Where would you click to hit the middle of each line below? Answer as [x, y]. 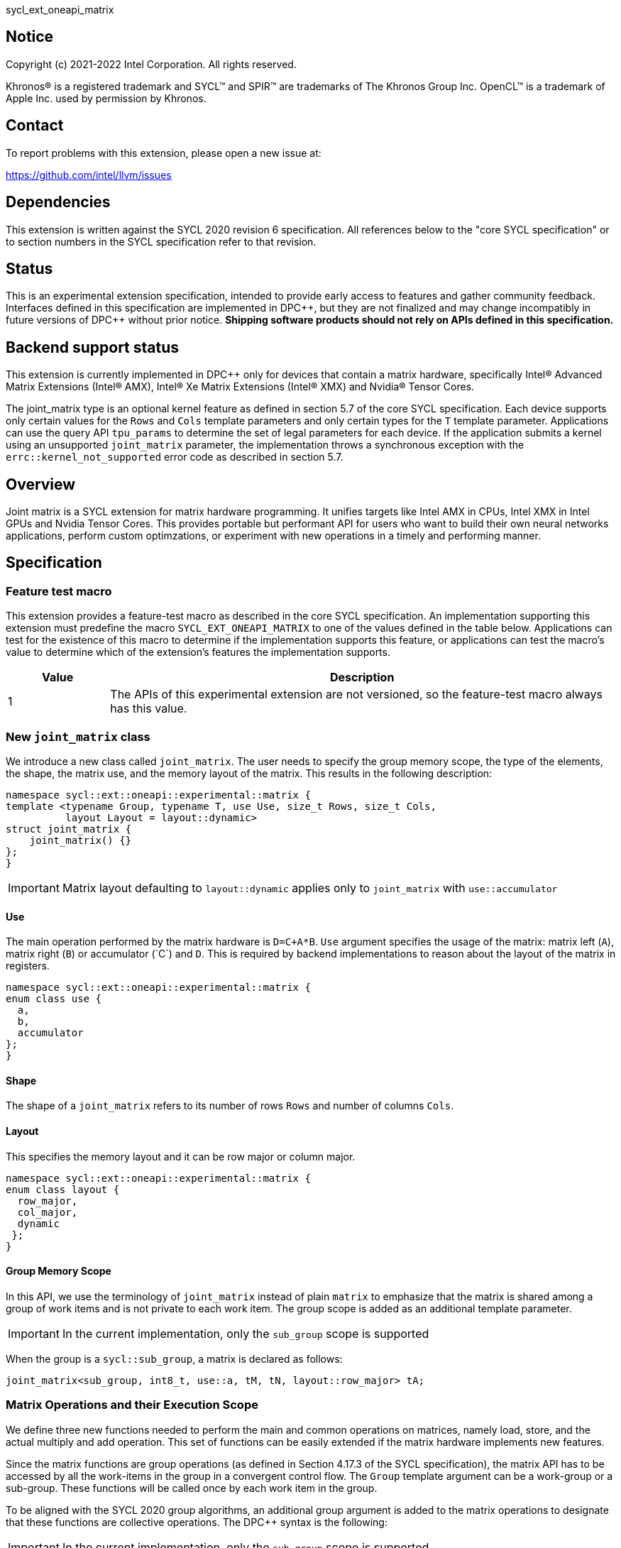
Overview [41, 484]
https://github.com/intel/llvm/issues [89, 175]
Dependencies [58, 202]
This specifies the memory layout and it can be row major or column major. [181, 1156]
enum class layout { [63, 1189]
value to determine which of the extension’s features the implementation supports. [198, 652]
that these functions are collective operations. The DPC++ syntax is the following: [197, 1522]
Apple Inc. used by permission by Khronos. [106, 98]
